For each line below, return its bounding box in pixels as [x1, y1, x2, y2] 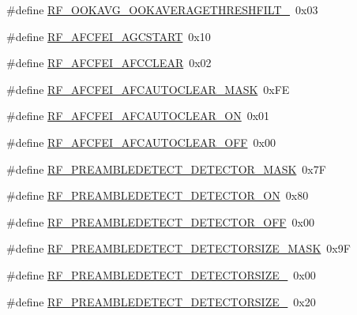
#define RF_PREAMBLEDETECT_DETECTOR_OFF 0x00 [6, 213, 314, 230]
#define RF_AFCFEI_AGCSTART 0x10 [6, 28, 211, 44]
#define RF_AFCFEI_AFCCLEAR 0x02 [6, 54, 212, 71]
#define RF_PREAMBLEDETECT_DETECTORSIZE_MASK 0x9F [6, 240, 351, 257]
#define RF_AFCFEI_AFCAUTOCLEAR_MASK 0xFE [6, 81, 290, 97]
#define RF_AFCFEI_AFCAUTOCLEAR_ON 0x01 [6, 107, 270, 124]
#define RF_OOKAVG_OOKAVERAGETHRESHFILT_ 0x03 [6, 2, 318, 17]
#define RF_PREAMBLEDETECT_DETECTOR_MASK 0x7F [6, 160, 326, 177]
